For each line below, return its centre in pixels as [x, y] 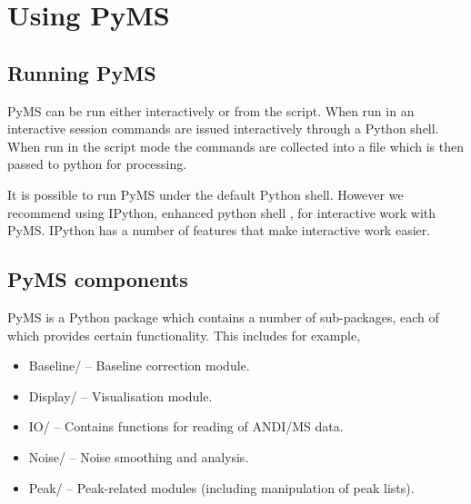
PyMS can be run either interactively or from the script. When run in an [211, 110]
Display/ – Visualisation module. [120, 395]
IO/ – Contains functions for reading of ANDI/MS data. [186, 426]
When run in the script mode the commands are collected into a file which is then [235, 146]
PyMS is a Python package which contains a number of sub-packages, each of [223, 316]
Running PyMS [82, 72]
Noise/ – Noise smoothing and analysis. [139, 456]
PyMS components [98, 279]
